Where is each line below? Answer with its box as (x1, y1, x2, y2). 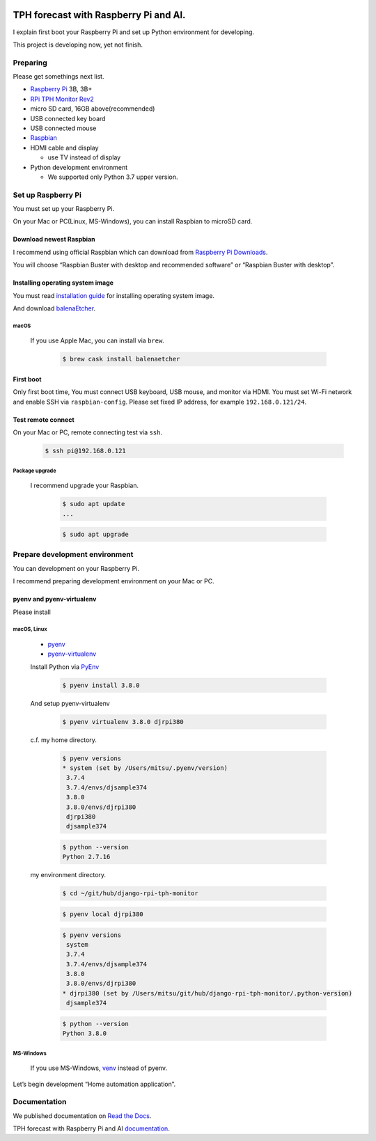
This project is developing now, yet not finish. (13, 40, 143, 49)
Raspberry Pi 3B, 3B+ (30, 85, 93, 93)
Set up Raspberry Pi (13, 190, 81, 200)
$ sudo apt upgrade (62, 530, 129, 539)
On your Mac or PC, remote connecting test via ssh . (13, 428, 163, 436)
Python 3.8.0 (62, 1030, 107, 1037)
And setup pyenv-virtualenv (30, 699, 111, 707)
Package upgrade (13, 467, 56, 474)
